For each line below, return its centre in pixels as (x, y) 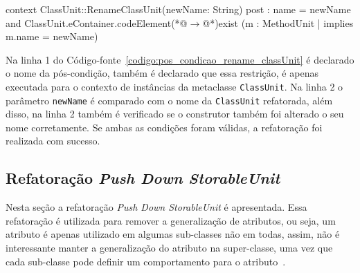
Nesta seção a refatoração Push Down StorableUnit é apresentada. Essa (156, 207)
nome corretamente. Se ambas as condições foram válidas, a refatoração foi (164, 127)
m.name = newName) (52, 36)
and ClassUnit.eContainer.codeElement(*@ (97, 22)
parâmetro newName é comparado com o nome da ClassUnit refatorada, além (169, 100)
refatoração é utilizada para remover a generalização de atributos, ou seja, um (171, 220)
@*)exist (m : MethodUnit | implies (278, 22)
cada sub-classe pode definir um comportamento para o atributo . (146, 261)
